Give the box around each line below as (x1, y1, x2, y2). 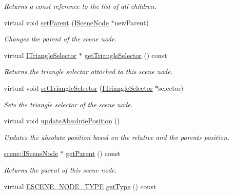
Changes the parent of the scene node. (4, 34, 116, 44)
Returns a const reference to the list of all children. (4, 1, 156, 11)
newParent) (114, 17, 149, 27)
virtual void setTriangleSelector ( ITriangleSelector (4, 82, 153, 93)
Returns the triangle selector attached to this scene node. (4, 66, 173, 77)
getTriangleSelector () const (84, 50, 167, 60)
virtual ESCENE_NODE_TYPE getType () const (4, 181, 156, 191)
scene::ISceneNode (4, 148, 58, 158)
